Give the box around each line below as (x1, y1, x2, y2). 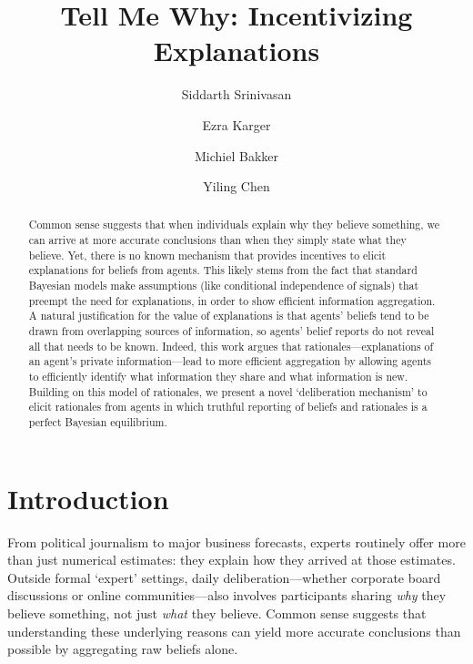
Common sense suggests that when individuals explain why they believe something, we (28, 217, 440, 232)
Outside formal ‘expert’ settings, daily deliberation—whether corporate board (7, 567, 441, 587)
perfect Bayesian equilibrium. (28, 414, 167, 430)
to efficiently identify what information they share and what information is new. (28, 369, 408, 384)
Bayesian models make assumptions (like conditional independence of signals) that (28, 278, 419, 293)
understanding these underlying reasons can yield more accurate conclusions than (7, 621, 461, 640)
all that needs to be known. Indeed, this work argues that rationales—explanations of (28, 338, 434, 353)
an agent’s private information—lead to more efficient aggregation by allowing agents (28, 353, 431, 369)
